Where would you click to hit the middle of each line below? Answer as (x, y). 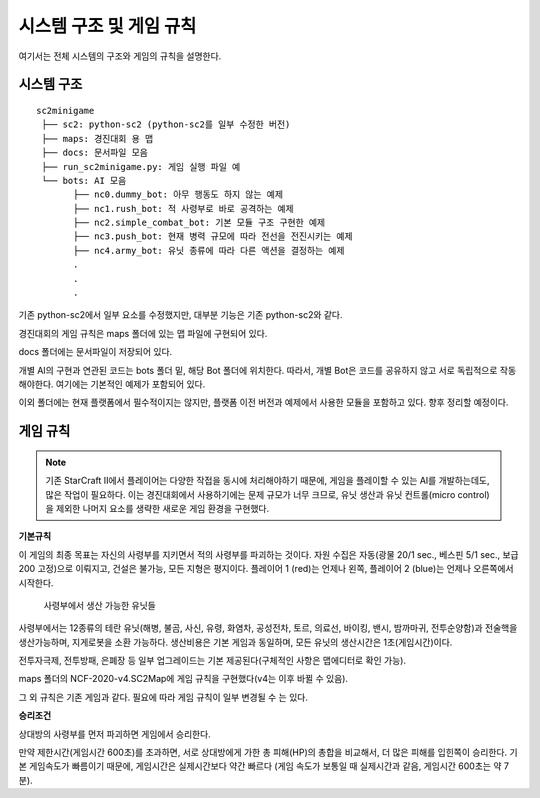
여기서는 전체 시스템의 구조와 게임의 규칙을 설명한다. (120, 56)
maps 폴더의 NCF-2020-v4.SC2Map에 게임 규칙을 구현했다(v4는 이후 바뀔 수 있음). (183, 679)
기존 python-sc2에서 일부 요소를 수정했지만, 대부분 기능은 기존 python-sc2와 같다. (181, 315)
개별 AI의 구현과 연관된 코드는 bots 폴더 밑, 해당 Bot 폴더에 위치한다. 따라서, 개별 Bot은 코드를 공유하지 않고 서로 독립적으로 (258, 370)
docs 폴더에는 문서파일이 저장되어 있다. (95, 352)
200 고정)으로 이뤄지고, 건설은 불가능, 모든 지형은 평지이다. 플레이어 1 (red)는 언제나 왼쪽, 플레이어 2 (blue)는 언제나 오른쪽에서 (266, 569)
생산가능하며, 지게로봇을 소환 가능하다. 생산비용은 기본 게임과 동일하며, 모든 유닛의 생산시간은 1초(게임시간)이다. (235, 642)
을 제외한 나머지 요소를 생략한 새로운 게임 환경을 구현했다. (157, 508)
